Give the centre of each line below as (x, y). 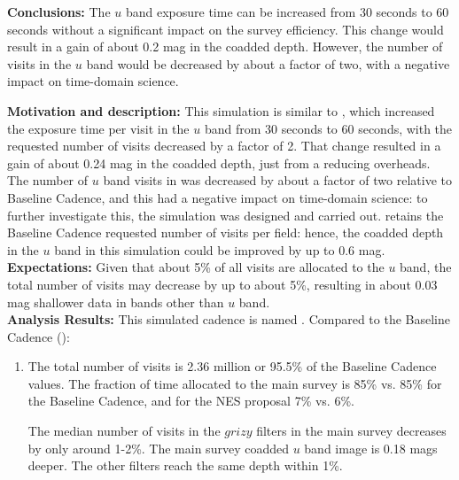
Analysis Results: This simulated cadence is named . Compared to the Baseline (229, 319)
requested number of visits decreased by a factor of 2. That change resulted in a (224, 146)
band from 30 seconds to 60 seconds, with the (328, 128)
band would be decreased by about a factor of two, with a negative (268, 63)
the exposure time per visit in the (98, 128)
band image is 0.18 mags (371, 448)
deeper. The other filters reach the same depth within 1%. (185, 465)
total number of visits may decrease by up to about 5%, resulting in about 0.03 (222, 284)
